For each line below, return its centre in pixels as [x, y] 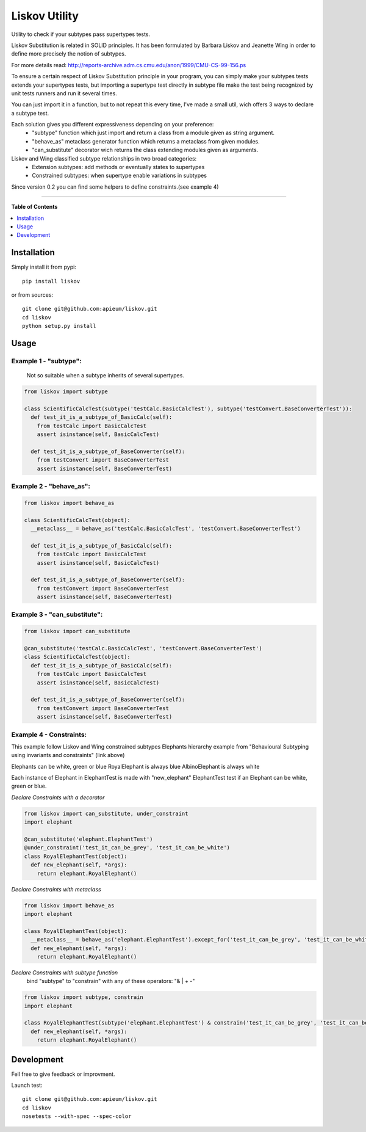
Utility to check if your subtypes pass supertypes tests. [81, 34]
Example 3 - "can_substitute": [57, 615]
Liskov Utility [45, 16]
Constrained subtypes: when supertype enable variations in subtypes [120, 176]
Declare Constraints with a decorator [58, 797]
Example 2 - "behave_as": [51, 487]
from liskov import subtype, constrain [84, 997]
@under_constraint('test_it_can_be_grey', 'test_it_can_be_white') [127, 848]
